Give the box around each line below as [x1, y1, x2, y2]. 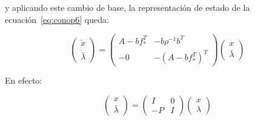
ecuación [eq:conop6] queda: [5, 13, 109, 25]
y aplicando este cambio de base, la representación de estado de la [5, 1, 250, 13]
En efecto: [5, 74, 42, 87]
